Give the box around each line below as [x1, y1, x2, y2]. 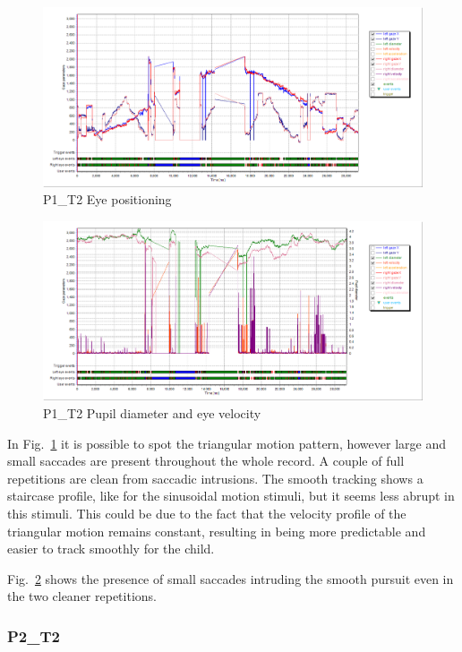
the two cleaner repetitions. [7, 587, 157, 605]
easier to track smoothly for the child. [7, 539, 215, 558]
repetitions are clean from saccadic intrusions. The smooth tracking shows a [7, 468, 423, 487]
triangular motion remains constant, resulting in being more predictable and [7, 521, 426, 540]
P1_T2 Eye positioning [43, 190, 172, 209]
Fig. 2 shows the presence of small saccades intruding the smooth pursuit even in [7, 569, 454, 588]
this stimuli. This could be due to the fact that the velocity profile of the [7, 503, 406, 522]
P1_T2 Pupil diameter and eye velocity [43, 403, 261, 422]
